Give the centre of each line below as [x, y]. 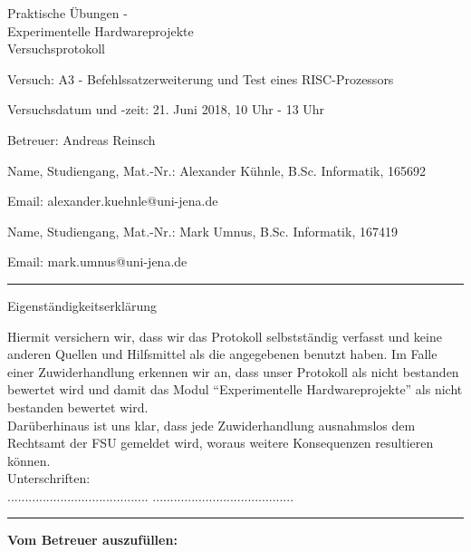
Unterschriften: [49, 478]
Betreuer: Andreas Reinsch [82, 139]
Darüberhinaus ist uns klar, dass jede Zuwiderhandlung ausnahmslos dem [211, 425]
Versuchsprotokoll [56, 48]
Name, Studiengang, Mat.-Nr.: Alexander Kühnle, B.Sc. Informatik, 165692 [216, 170]
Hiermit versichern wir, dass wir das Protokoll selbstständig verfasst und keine [225, 336]
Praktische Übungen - [67, 13]
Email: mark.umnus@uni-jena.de [97, 261]
